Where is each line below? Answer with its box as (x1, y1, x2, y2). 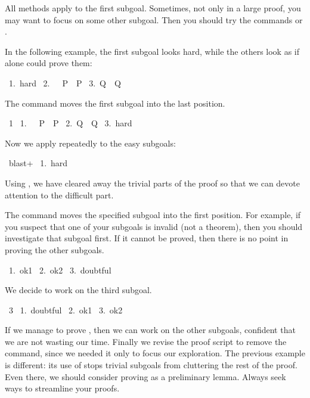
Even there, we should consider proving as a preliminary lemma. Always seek (5, 370, 286, 383)
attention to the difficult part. (5, 188, 114, 201)
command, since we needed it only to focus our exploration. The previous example (5, 347, 305, 359)
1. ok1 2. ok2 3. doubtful (8, 263, 111, 276)
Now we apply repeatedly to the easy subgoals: (5, 136, 176, 149)
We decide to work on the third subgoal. (5, 284, 152, 296)
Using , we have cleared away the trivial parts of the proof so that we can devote (5, 176, 300, 189)
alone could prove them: (5, 57, 92, 69)
